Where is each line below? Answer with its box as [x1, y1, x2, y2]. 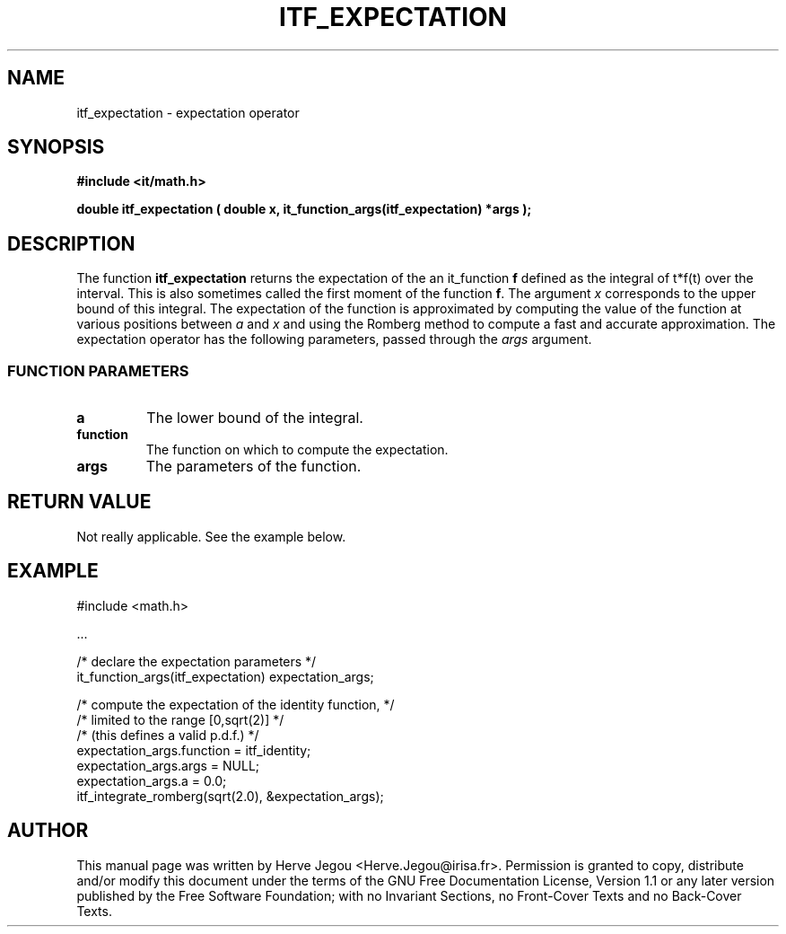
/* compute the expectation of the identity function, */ [76, 696, 395, 712]
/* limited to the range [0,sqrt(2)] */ [76, 711, 284, 727]
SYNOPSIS [7, 136, 105, 159]
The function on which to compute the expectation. [145, 442, 449, 458]
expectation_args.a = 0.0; [76, 772, 227, 789]
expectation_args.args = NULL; [76, 757, 260, 773]
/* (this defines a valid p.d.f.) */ [76, 727, 259, 743]
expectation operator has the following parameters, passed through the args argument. [76, 331, 592, 348]
